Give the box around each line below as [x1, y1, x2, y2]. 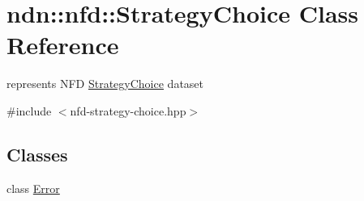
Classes [6, 141, 68, 166]
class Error [6, 179, 60, 196]
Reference [6, 28, 119, 61]
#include [6, 102, 52, 119]
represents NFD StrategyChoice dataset [6, 75, 204, 92]
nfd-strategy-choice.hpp [70, 102, 186, 119]
